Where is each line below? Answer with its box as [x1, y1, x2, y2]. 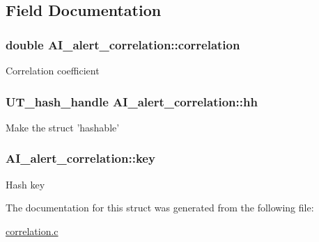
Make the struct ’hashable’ [6, 120, 120, 134]
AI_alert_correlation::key [6, 150, 155, 167]
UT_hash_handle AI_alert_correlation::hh [6, 92, 258, 110]
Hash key [6, 177, 45, 191]
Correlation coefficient [6, 63, 100, 77]
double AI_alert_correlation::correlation [6, 35, 240, 53]
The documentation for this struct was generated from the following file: [6, 200, 314, 215]
